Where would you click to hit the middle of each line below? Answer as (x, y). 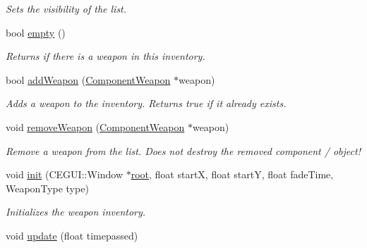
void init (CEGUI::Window (65, 174)
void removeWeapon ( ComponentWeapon (95, 126)
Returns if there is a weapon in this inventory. (106, 56)
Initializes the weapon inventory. (76, 212)
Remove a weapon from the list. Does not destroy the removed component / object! (183, 150)
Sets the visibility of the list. (66, 8)
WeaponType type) (47, 188)
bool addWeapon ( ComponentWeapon (88, 79)
